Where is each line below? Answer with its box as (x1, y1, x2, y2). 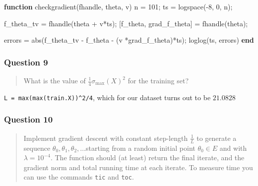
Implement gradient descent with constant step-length (23, 132, 188, 143)
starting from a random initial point (86, 142, 195, 153)
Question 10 (4, 113, 53, 125)
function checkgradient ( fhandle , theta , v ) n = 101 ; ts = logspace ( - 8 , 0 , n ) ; (4, 1, 233, 11)
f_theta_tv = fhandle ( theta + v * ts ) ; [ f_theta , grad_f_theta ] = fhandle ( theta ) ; (4, 18, 248, 28)
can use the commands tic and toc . (23, 172, 134, 182)
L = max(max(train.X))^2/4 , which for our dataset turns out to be (4, 92, 211, 102)
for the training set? (128, 75, 189, 85)
